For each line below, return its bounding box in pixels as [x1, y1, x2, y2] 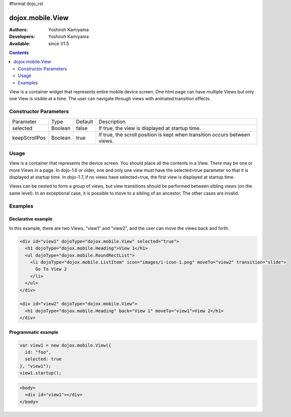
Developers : [9, 34, 35, 40]
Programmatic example [9, 329, 58, 335]
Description [98, 118, 126, 125]
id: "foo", [25, 349, 52, 355]
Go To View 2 [35, 266, 67, 272]
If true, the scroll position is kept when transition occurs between [98, 131, 250, 138]
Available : [9, 40, 31, 47]
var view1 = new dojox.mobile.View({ [19, 343, 112, 348]
